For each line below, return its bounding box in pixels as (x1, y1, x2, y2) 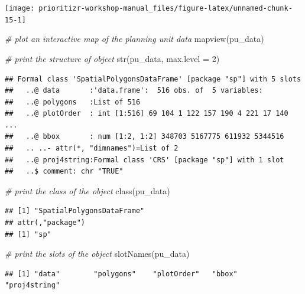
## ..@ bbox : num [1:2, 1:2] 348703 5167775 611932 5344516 (5, 132, 284, 141)
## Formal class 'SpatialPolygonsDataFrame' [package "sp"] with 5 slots (5, 74, 301, 83)
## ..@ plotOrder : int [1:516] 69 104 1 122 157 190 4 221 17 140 (5, 109, 288, 118)
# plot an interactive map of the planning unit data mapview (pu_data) (5, 32, 264, 45)
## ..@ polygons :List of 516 (5, 97, 141, 106)
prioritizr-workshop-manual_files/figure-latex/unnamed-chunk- (38, 4, 293, 12)
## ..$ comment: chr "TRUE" (5, 167, 124, 176)
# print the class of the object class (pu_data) (5, 184, 170, 197)
